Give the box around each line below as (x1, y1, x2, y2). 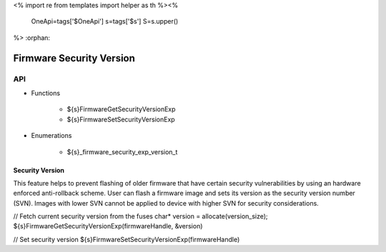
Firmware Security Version (13, 52, 136, 64)
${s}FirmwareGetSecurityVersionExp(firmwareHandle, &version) (13, 222, 203, 231)
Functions (31, 89, 61, 97)
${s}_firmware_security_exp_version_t (66, 147, 178, 156)
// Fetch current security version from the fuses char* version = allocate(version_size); (13, 212, 268, 221)
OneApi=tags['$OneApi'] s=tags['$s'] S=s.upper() (31, 17, 179, 26)
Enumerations (31, 131, 72, 140)
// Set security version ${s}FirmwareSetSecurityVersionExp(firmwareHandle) (13, 235, 240, 243)
